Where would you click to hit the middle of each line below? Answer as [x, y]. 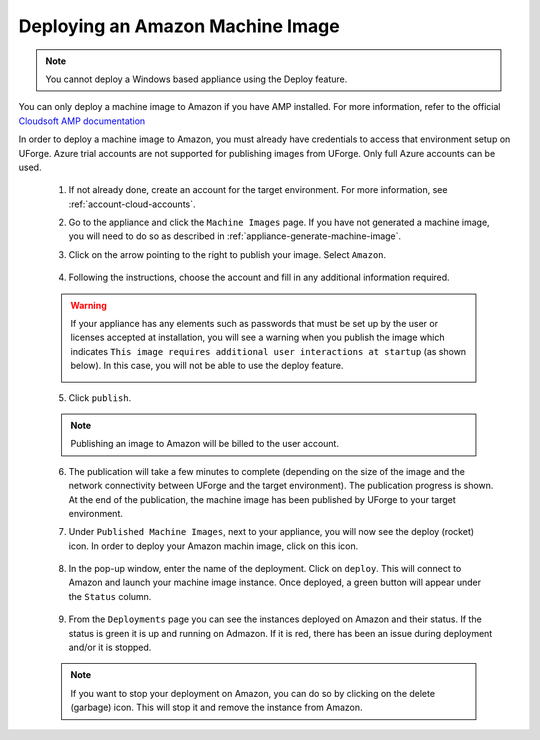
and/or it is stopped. [110, 647]
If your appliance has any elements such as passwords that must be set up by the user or [254, 324]
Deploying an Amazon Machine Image [179, 26]
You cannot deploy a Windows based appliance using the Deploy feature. [196, 79]
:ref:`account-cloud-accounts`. [132, 204]
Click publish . [100, 397]
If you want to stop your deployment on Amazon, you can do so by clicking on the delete [252, 693]
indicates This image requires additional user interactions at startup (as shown [268, 351]
